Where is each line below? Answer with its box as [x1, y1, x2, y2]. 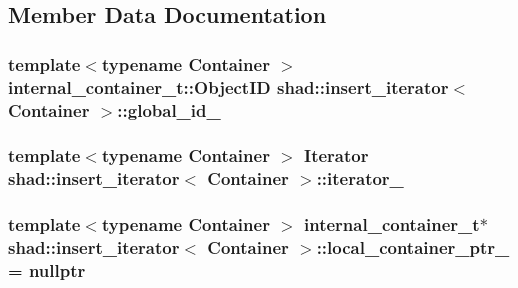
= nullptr [8, 258, 86, 282]
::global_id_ [117, 97, 221, 122]
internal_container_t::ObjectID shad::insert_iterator [8, 74, 449, 99]
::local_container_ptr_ [316, 235, 510, 260]
